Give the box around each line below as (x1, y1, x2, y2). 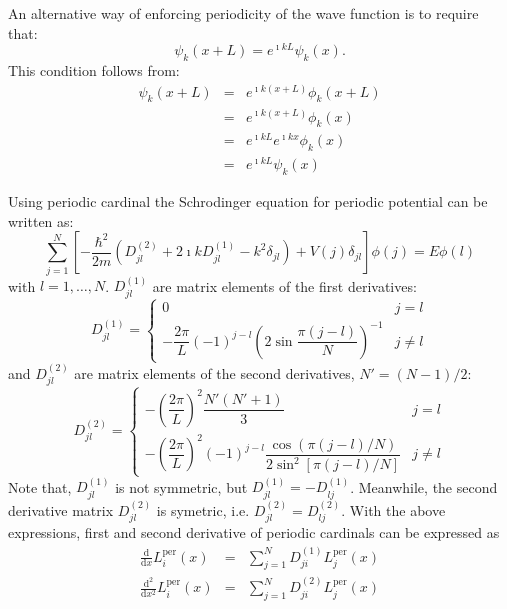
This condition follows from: (8, 60, 180, 81)
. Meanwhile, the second (350, 476, 498, 497)
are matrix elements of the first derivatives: (152, 275, 417, 296)
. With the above (341, 499, 446, 520)
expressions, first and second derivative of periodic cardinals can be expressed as (8, 522, 500, 543)
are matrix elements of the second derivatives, (74, 362, 355, 383)
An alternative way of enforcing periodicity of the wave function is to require (8, 3, 479, 23)
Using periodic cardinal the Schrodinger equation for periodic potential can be (8, 191, 488, 212)
